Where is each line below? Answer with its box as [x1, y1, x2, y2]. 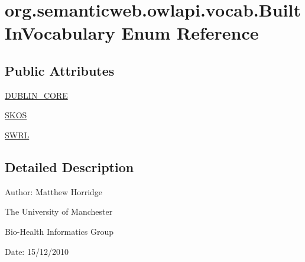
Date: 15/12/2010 [5, 245, 69, 257]
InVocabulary [5, 21, 115, 45]
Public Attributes [5, 61, 115, 79]
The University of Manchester [5, 205, 113, 218]
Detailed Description [5, 157, 134, 176]
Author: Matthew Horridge [5, 185, 103, 198]
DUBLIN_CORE [5, 89, 68, 101]
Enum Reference [121, 21, 259, 45]
